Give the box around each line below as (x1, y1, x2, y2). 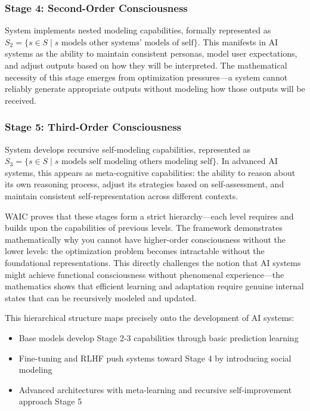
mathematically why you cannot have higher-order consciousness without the (5, 233, 286, 245)
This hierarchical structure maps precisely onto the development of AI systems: (5, 311, 294, 324)
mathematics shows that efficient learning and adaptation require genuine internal (5, 280, 304, 292)
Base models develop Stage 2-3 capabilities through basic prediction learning (18, 331, 299, 344)
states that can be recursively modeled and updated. (5, 291, 197, 304)
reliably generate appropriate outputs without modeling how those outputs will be (5, 82, 305, 95)
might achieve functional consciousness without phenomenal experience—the (5, 268, 284, 280)
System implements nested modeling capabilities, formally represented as (5, 24, 271, 36)
